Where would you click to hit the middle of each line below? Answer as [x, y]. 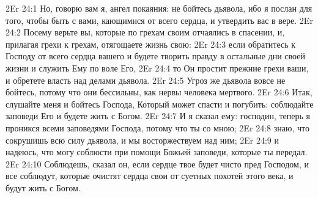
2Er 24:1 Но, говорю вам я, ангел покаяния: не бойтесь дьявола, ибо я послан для [159, 8]
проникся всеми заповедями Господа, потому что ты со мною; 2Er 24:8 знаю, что [157, 127]
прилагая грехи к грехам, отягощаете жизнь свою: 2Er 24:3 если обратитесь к [151, 44]
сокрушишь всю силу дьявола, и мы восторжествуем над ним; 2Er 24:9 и [142, 140]
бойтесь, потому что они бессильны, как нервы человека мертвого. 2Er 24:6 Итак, [159, 92]
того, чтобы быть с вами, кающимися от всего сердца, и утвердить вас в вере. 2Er [159, 20]
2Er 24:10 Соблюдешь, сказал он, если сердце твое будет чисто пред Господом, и [157, 163]
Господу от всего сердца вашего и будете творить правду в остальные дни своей [155, 56]
